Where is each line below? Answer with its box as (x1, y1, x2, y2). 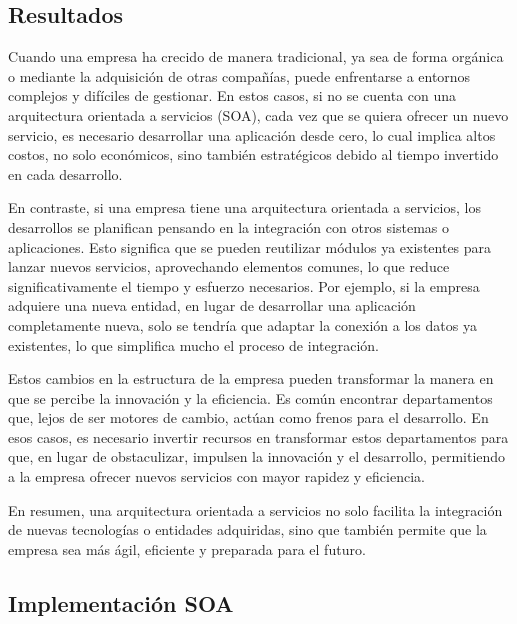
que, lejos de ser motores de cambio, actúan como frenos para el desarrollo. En (8, 407, 489, 428)
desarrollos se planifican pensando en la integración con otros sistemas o (8, 216, 449, 237)
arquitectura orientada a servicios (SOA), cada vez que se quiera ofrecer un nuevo (8, 104, 509, 125)
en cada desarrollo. (8, 163, 123, 184)
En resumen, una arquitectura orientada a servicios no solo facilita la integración (8, 499, 503, 520)
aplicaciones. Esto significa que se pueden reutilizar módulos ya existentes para (8, 236, 492, 257)
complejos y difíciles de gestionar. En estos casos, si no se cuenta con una (8, 85, 457, 106)
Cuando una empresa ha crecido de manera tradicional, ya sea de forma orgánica (8, 46, 504, 67)
